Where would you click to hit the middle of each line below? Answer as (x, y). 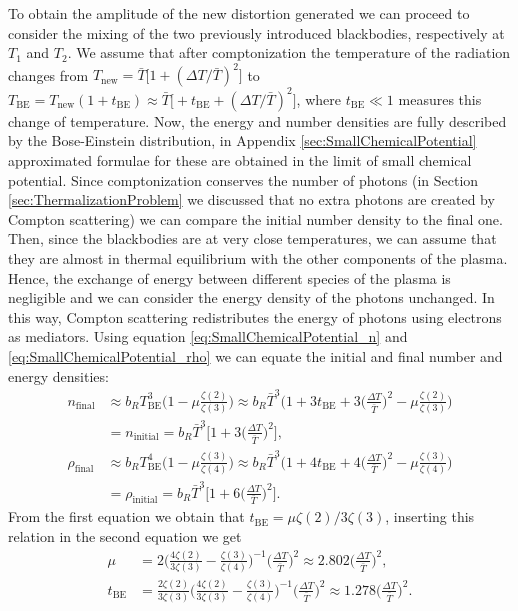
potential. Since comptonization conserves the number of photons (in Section (243, 179)
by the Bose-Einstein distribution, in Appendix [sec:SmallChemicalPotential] (242, 140)
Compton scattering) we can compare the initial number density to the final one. (255, 218)
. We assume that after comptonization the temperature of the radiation (289, 52)
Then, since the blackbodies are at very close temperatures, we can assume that (252, 238)
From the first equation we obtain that (126, 516)
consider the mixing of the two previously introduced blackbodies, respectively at (256, 32)
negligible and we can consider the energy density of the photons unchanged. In (251, 297)
